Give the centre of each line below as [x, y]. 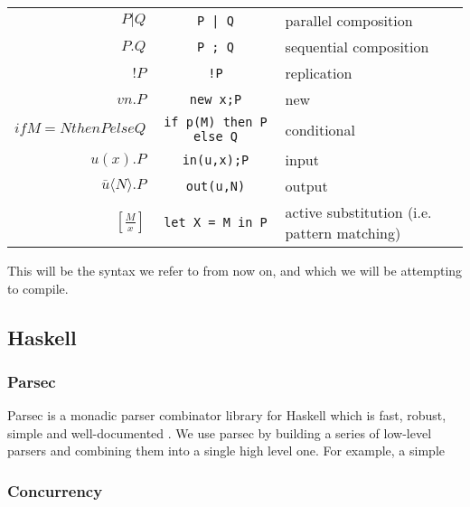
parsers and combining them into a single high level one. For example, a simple [226, 451]
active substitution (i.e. [358, 212]
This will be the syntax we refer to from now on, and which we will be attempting [235, 270]
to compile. [38, 288]
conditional [320, 129]
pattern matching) [343, 233]
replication [319, 73]
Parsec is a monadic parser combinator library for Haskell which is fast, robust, [227, 415]
